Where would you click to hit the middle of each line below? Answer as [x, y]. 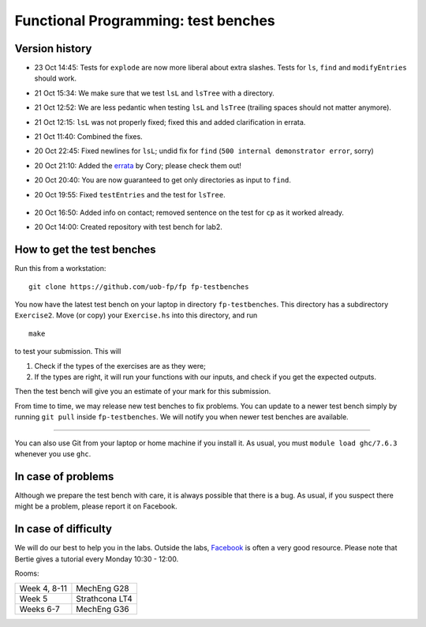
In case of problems [64, 477]
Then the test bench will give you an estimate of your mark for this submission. [143, 392]
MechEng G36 [103, 610]
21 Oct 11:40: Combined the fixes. [88, 137]
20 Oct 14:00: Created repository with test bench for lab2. [128, 227]
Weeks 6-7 [40, 610]
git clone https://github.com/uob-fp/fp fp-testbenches [139, 287]
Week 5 [34, 599]
